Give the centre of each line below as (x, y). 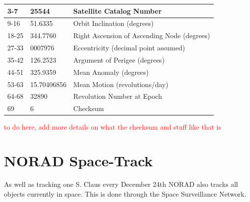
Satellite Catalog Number (117, 11)
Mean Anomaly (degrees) (111, 72)
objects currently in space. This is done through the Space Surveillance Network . (125, 193)
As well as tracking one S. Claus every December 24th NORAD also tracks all (121, 184)
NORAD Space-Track (78, 161)
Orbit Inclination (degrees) (113, 23)
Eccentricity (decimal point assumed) (129, 48)
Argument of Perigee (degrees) (119, 59)
